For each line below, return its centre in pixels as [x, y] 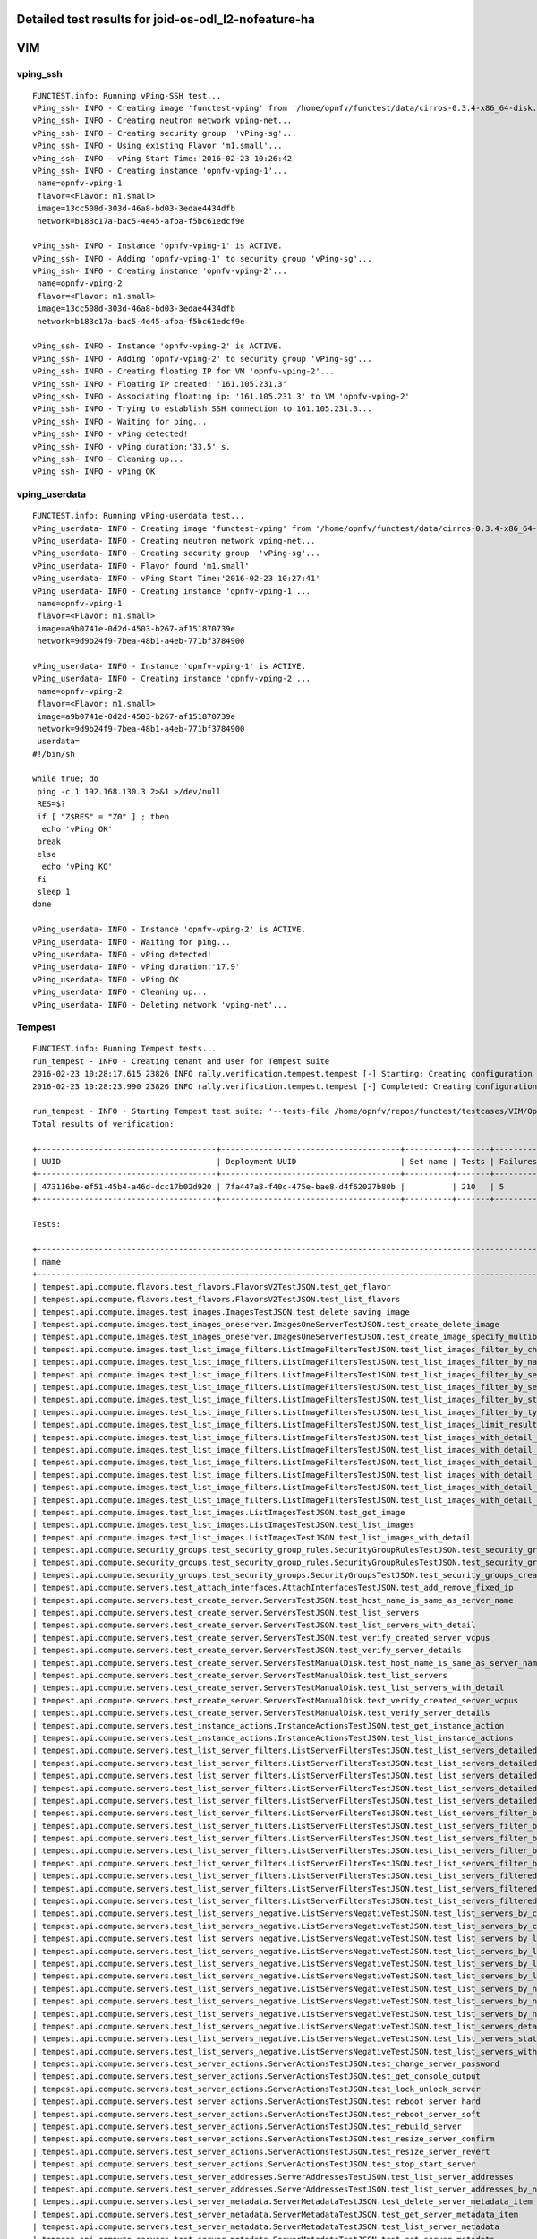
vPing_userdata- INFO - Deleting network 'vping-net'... [160, 1004]
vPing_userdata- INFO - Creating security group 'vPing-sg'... [177, 553]
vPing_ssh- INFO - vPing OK [94, 472]
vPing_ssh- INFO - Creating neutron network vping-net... [162, 120]
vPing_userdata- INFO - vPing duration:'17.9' [136, 967]
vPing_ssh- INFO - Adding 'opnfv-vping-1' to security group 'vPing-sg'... [202, 258]
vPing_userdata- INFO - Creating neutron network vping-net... [174, 541]
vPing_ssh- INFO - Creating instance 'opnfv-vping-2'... [160, 271]
